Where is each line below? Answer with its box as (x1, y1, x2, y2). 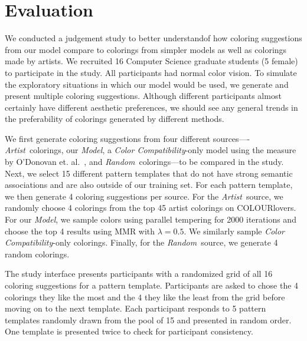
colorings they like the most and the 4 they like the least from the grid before (5, 290, 285, 303)
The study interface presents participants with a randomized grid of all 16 (5, 267, 273, 280)
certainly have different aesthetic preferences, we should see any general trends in (5, 101, 298, 113)
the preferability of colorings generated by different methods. (5, 112, 224, 125)
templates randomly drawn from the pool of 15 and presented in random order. (5, 313, 292, 326)
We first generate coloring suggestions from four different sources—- (5, 132, 250, 144)
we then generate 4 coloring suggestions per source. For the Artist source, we (5, 190, 283, 202)
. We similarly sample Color (184, 224, 285, 237)
